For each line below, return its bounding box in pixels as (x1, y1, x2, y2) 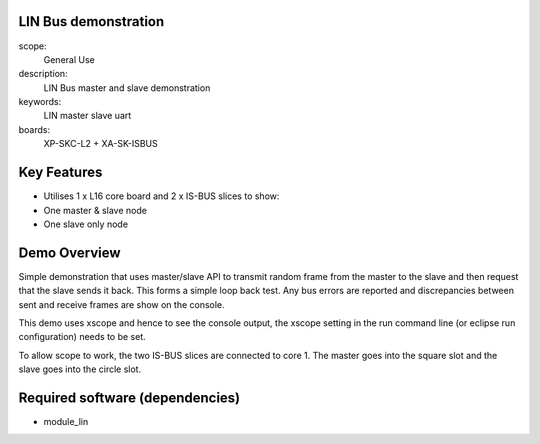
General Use (43, 53, 95, 65)
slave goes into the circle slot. (18, 363, 142, 375)
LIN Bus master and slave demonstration (43, 81, 211, 94)
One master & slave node (43, 204, 147, 216)
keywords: (18, 96, 62, 108)
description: (18, 68, 69, 80)
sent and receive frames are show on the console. (18, 298, 225, 310)
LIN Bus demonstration (18, 13, 165, 30)
